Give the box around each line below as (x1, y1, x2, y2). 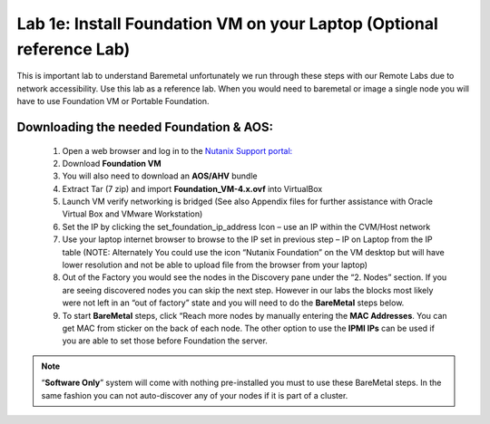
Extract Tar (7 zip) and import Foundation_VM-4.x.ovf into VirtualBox (62, 183, 323, 194)
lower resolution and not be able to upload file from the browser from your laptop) (62, 259, 367, 271)
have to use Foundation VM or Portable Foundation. (16, 96, 210, 107)
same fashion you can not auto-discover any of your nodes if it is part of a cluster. (41, 390, 348, 400)
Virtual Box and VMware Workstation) (62, 208, 203, 219)
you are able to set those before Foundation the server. (62, 335, 268, 346)
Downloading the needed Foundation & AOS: (16, 119, 274, 135)
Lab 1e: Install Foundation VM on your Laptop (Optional (16, 14, 439, 34)
